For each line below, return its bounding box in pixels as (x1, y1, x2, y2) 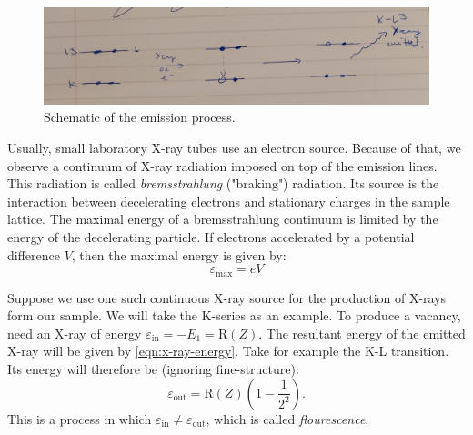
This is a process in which (7, 409, 152, 428)
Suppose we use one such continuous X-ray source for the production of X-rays (7, 288, 447, 307)
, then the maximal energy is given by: (71, 245, 287, 264)
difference (7, 245, 60, 264)
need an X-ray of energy (7, 323, 142, 342)
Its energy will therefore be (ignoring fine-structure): (7, 359, 299, 378)
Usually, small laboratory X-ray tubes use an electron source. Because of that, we (7, 138, 461, 157)
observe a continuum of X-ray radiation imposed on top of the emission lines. (7, 156, 438, 175)
